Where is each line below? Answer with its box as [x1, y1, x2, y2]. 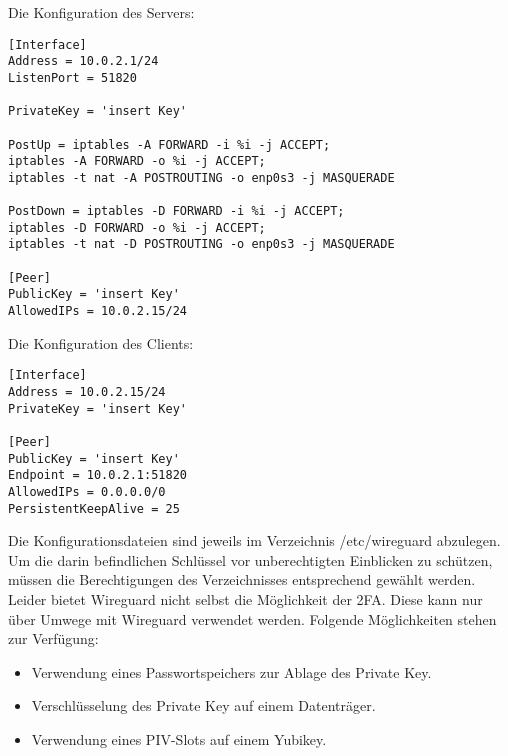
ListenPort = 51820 [8, 70, 137, 85]
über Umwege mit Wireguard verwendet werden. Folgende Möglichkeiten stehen [8, 608, 497, 629]
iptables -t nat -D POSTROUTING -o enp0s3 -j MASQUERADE [8, 237, 395, 252]
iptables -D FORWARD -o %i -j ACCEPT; [8, 220, 266, 235]
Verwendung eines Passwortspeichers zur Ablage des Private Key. [31, 661, 432, 682]
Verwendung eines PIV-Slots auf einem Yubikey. [31, 729, 327, 749]
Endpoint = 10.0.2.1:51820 [8, 468, 187, 483]
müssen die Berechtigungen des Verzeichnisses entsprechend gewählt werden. [8, 569, 476, 590]
